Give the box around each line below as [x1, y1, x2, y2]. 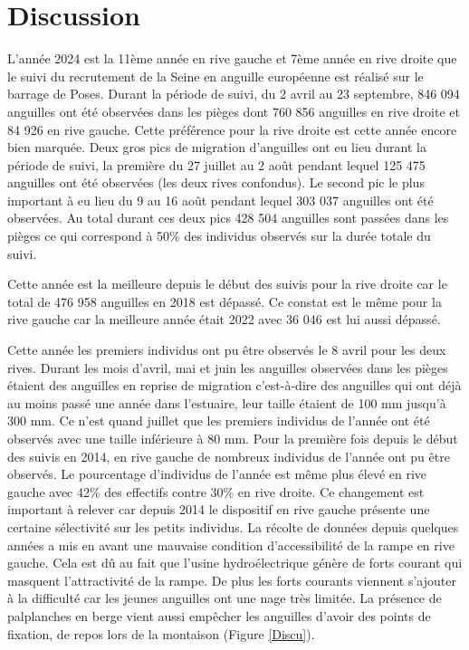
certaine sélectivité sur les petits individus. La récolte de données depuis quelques [7, 517, 459, 536]
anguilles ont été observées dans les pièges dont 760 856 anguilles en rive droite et [7, 101, 460, 120]
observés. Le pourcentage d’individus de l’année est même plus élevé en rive [7, 464, 427, 483]
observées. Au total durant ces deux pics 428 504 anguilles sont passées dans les [7, 208, 449, 227]
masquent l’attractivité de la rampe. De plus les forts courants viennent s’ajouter [7, 570, 456, 589]
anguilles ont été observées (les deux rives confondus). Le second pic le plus [7, 173, 425, 192]
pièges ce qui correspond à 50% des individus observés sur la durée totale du [7, 226, 431, 245]
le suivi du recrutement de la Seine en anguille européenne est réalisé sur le [7, 66, 424, 85]
